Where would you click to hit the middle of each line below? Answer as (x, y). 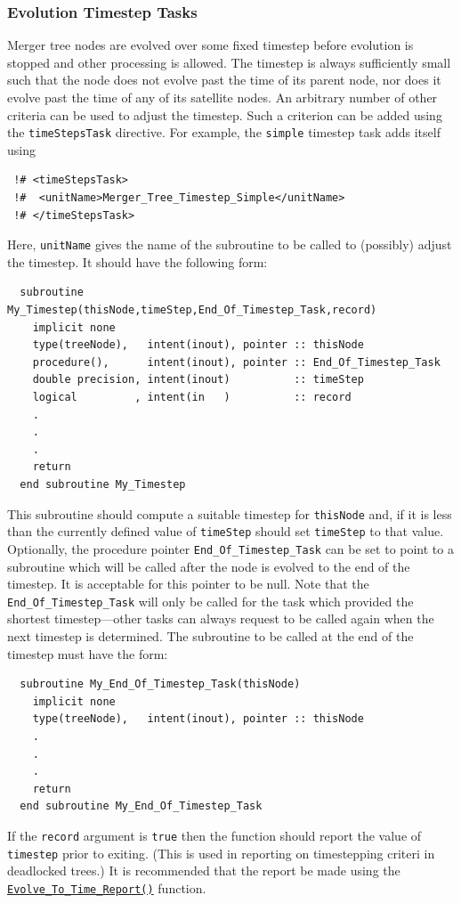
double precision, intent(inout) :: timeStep (198, 380)
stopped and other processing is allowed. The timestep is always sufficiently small (229, 62)
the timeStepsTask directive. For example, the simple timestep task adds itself (224, 132)
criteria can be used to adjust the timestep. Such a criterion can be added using (225, 114)
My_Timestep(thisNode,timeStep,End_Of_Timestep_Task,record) (192, 310)
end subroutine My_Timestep (103, 484)
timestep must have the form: (88, 653)
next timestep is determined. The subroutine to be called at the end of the (210, 636)
